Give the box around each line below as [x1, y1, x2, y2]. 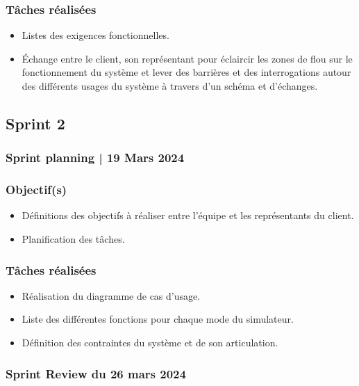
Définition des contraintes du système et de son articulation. [22, 335, 278, 350]
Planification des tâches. [22, 232, 125, 246]
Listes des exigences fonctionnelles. [22, 28, 169, 42]
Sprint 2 [6, 112, 65, 134]
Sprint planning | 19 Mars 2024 [6, 149, 185, 166]
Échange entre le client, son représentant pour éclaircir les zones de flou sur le [22, 51, 353, 65]
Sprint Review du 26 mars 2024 [6, 364, 186, 382]
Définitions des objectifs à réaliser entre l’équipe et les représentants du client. [22, 208, 354, 223]
